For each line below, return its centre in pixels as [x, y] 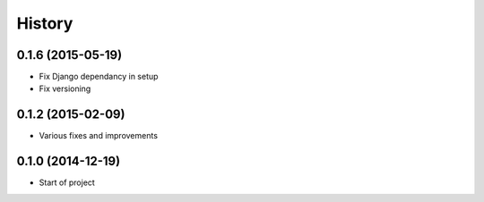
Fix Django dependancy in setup [99, 77]
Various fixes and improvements [99, 136]
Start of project [67, 182]
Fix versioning [65, 88]
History [45, 23]
